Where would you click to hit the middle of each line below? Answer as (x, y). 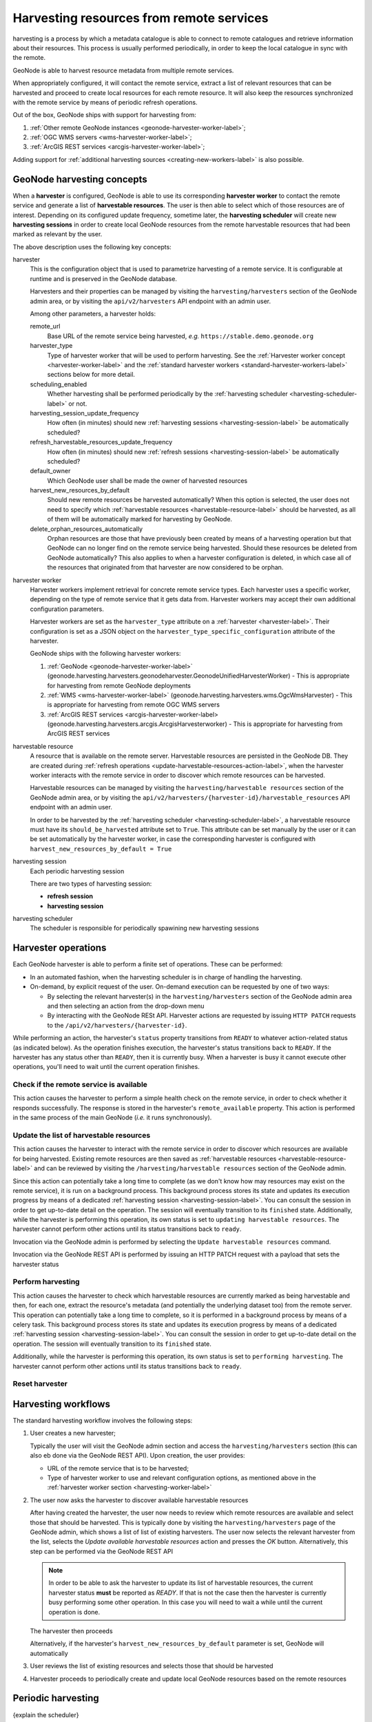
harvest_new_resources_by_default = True (101, 849)
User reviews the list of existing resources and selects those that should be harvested (152, 1666)
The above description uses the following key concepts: (92, 247)
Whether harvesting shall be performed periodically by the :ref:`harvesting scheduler (168, 394)
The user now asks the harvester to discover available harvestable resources (139, 1500)
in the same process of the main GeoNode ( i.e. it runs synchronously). (112, 1118)
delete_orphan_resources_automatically (86, 529)
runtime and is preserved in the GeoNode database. (103, 278)
